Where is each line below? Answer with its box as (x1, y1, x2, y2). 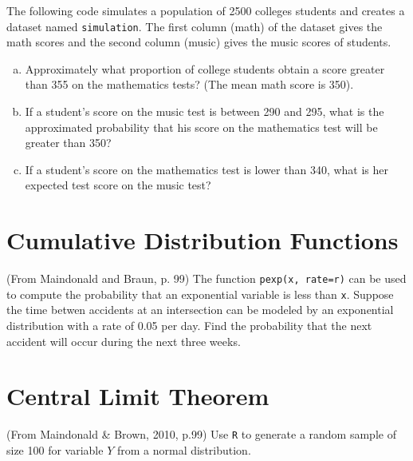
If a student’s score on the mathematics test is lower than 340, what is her (25, 161, 388, 177)
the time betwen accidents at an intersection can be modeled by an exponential (6, 301, 394, 318)
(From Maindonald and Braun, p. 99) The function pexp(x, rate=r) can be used (6, 270, 407, 287)
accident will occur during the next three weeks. (6, 332, 241, 349)
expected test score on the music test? (25, 177, 211, 193)
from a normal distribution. (116, 442, 251, 458)
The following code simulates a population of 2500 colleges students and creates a (6, 2, 405, 18)
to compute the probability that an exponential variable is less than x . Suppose (6, 285, 394, 302)
